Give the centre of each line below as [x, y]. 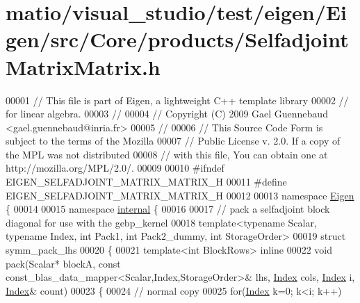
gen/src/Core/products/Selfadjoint [177, 39]
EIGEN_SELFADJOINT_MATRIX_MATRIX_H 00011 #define [146, 182]
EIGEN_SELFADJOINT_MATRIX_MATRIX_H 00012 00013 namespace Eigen [180, 195]
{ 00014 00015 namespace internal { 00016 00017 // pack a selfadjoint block [168, 209]
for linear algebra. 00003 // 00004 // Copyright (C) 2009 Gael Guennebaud [167, 114]
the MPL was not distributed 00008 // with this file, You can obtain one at [167, 154]
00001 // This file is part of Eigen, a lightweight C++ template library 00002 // [177, 100]
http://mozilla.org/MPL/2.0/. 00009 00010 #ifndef [115, 168]
